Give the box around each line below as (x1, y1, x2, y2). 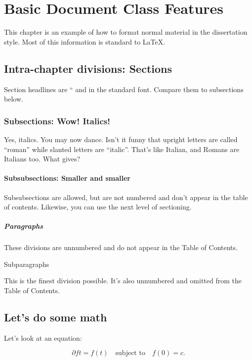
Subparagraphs (4, 258, 49, 269)
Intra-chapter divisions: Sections (4, 60, 172, 76)
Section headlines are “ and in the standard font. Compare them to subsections (4, 84, 244, 94)
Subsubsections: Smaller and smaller (4, 173, 130, 183)
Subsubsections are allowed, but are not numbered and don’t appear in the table (4, 192, 248, 202)
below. (4, 94, 23, 104)
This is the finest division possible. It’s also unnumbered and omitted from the (4, 275, 242, 286)
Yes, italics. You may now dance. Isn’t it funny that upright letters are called (4, 134, 238, 144)
